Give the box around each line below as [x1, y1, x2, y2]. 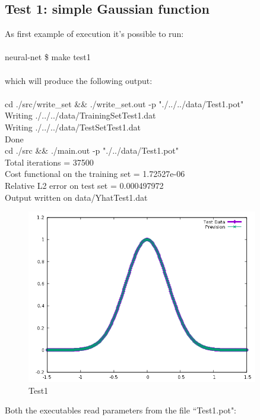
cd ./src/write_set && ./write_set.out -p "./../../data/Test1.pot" [5, 97, 244, 110]
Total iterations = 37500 [5, 155, 94, 168]
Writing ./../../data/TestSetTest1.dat [5, 120, 141, 133]
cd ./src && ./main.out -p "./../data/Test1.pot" [5, 144, 179, 157]
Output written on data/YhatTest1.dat [5, 191, 148, 203]
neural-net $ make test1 [5, 51, 91, 63]
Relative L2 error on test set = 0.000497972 [5, 179, 164, 191]
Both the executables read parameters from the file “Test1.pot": [5, 404, 237, 416]
